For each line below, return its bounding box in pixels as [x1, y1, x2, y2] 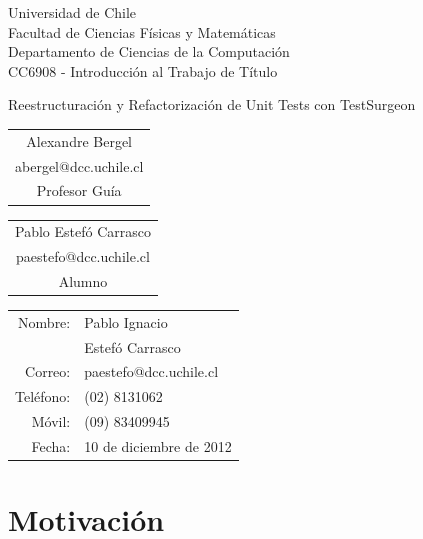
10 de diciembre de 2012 [84, 436, 232, 456]
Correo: [25, 361, 71, 382]
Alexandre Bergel [26, 130, 133, 151]
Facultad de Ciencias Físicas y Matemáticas [8, 21, 276, 42]
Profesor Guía [36, 180, 122, 201]
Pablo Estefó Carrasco [15, 221, 151, 242]
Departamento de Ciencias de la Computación [8, 41, 290, 62]
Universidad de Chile [8, 2, 137, 22]
